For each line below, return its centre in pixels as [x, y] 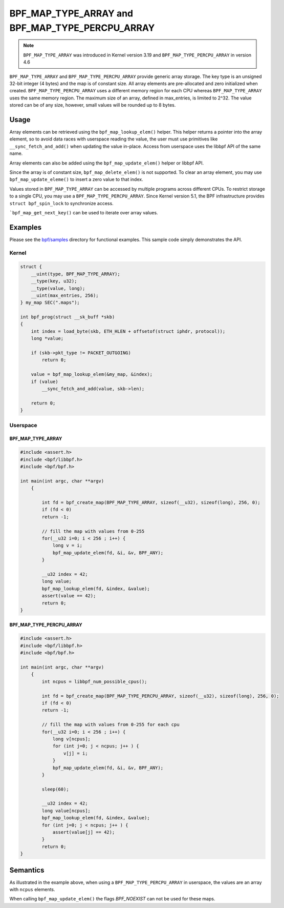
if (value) [45, 381]
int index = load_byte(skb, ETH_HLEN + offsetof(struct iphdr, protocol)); [128, 331]
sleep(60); [55, 789]
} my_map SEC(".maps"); [50, 303]
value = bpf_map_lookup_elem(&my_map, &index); [92, 375]
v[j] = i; [75, 753]
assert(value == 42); [69, 596]
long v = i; [68, 546]
